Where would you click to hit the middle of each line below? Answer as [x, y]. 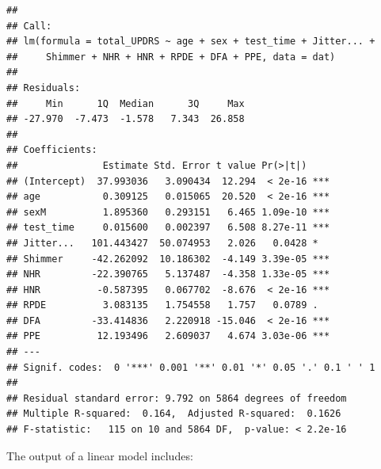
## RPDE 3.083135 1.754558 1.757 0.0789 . [162, 305]
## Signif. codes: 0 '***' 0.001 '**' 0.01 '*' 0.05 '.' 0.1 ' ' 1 [191, 367]
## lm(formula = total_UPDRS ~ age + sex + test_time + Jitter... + [191, 42]
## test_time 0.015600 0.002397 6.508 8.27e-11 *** [168, 228]
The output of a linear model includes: [100, 455]
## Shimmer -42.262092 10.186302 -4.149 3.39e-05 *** [168, 259]
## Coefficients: [52, 150]
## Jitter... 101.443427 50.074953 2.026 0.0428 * [162, 243]
